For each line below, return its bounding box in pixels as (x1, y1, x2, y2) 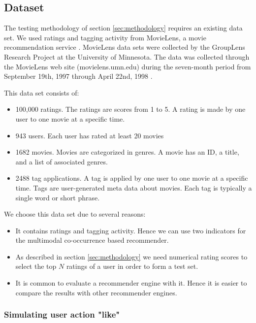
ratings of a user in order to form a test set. (66, 261, 198, 271)
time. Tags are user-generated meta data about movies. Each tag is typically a (15, 182, 252, 193)
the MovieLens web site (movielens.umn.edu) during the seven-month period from (4, 61, 251, 71)
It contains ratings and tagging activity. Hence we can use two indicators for (15, 225, 246, 235)
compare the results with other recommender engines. (15, 287, 177, 297)
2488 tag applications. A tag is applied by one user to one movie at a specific (15, 173, 248, 183)
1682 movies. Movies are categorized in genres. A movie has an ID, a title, (15, 147, 239, 157)
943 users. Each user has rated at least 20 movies (15, 130, 164, 140)
